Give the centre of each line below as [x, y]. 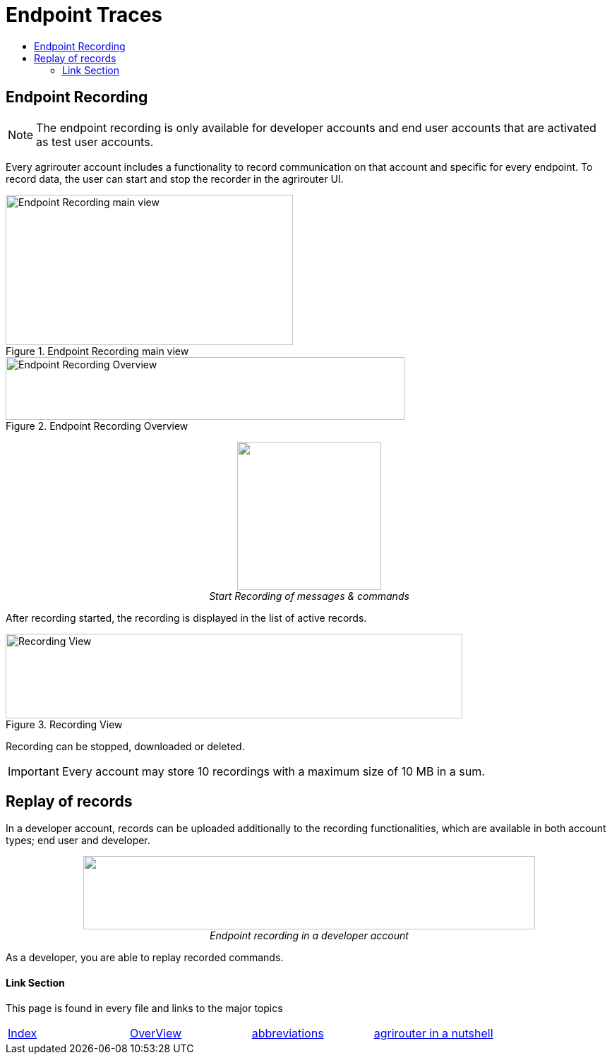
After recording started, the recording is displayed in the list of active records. [186, 618]
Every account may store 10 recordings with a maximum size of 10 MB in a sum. [273, 771]
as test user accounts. [95, 141]
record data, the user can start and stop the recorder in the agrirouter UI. [175, 179]
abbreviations [288, 1033]
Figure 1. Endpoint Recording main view [97, 351]
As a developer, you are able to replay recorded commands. [145, 958]
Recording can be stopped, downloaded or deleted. [125, 746]
